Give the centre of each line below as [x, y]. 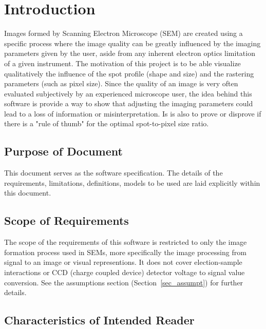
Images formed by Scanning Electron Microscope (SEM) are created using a [123, 33]
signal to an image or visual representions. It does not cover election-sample [123, 262]
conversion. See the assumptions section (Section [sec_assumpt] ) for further [124, 282]
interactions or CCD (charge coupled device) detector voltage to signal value [125, 272]
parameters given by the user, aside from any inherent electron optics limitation [130, 53]
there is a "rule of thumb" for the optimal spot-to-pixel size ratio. [107, 123]
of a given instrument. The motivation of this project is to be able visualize [122, 63]
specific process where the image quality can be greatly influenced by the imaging [132, 43]
